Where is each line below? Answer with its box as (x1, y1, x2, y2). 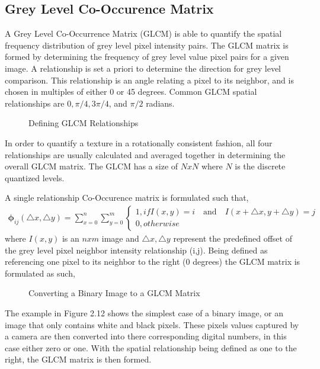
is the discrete (235, 160, 286, 172)
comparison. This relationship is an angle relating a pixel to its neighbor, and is (5, 73, 294, 86)
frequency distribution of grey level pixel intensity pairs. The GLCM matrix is (5, 38, 289, 51)
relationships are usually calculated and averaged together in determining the (5, 148, 286, 161)
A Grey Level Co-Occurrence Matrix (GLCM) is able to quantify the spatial (5, 27, 282, 40)
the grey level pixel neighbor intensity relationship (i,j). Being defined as (5, 243, 268, 256)
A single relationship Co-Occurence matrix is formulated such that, (5, 191, 249, 204)
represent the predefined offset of (173, 232, 292, 244)
